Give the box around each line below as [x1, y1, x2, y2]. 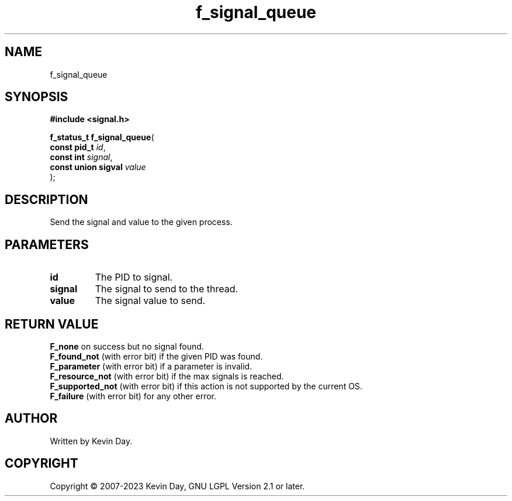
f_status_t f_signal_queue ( [50, 132, 154, 143]
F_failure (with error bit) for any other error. [50, 391, 217, 401]
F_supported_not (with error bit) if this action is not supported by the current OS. [50, 381, 362, 391]
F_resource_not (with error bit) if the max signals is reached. [50, 371, 284, 381]
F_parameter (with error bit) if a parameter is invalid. [50, 361, 252, 371]
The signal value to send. [95, 295, 206, 307]
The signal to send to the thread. [95, 283, 238, 295]
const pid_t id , [50, 142, 106, 153]
